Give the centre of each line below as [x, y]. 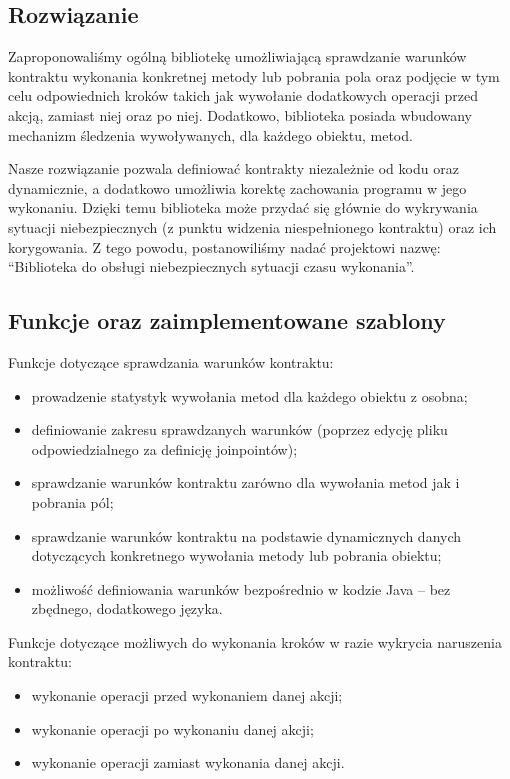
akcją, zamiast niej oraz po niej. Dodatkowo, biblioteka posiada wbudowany [240, 114]
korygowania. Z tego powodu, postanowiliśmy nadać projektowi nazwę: [224, 246]
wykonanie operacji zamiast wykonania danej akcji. [188, 762]
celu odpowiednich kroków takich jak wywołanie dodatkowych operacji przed [243, 95]
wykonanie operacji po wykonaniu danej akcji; [172, 728]
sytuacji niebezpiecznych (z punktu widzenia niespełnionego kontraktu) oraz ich [252, 226]
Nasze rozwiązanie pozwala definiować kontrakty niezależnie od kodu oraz [233, 168]
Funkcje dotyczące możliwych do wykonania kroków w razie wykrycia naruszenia [255, 641]
